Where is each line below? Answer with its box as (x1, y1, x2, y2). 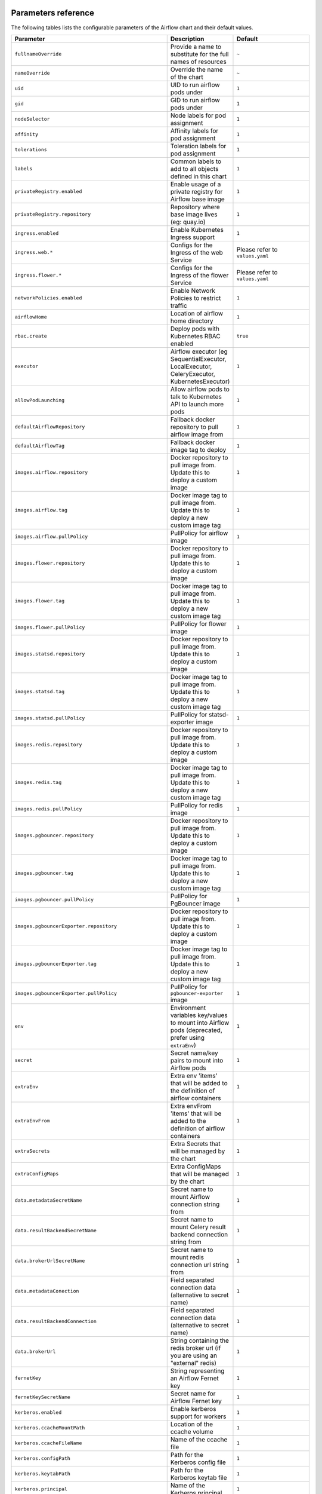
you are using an (170, 1351, 218, 1360)
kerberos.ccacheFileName (14, 1440, 82, 1446)
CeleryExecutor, (170, 369, 216, 378)
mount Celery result (170, 1223, 226, 1231)
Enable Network (170, 286, 216, 295)
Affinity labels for (170, 126, 219, 134)
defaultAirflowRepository (14, 424, 85, 430)
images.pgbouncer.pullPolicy (14, 896, 94, 903)
